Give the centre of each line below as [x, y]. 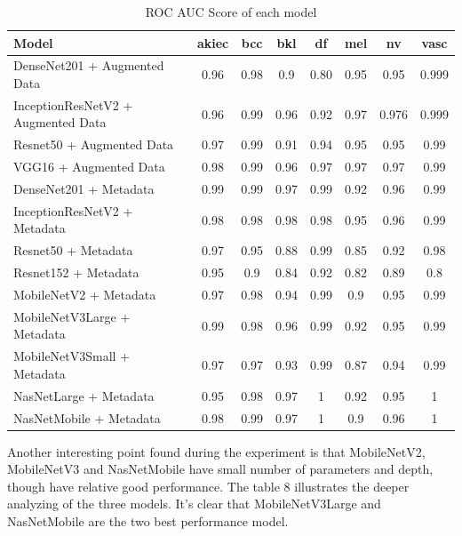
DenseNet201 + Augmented [89, 65]
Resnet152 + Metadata [76, 272]
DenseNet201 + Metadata [84, 188]
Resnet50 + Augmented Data [94, 144]
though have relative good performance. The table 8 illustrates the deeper [208, 486]
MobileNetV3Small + [72, 356]
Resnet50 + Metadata [73, 250]
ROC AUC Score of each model [231, 12]
